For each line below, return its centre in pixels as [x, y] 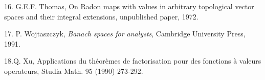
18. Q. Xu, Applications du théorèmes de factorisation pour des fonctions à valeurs [133, 61]
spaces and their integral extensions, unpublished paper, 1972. [101, 16]
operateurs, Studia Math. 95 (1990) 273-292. [74, 71]
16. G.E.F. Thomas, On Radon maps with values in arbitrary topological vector [129, 6]
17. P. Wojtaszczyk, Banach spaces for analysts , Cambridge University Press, [125, 34]
